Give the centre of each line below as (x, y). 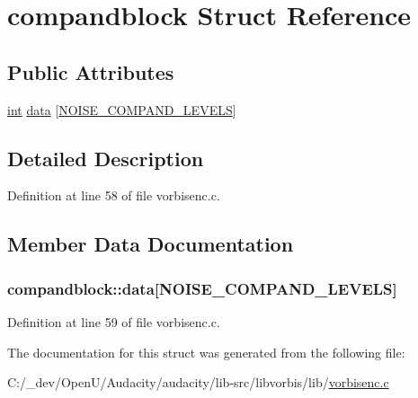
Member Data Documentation (151, 244)
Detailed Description (106, 158)
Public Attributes (91, 71)
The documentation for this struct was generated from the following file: (206, 352)
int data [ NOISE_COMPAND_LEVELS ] (122, 109)
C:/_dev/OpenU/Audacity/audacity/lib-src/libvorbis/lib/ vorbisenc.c (198, 382)
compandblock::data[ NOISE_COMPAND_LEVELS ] (202, 288)
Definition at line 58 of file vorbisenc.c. (114, 195)
